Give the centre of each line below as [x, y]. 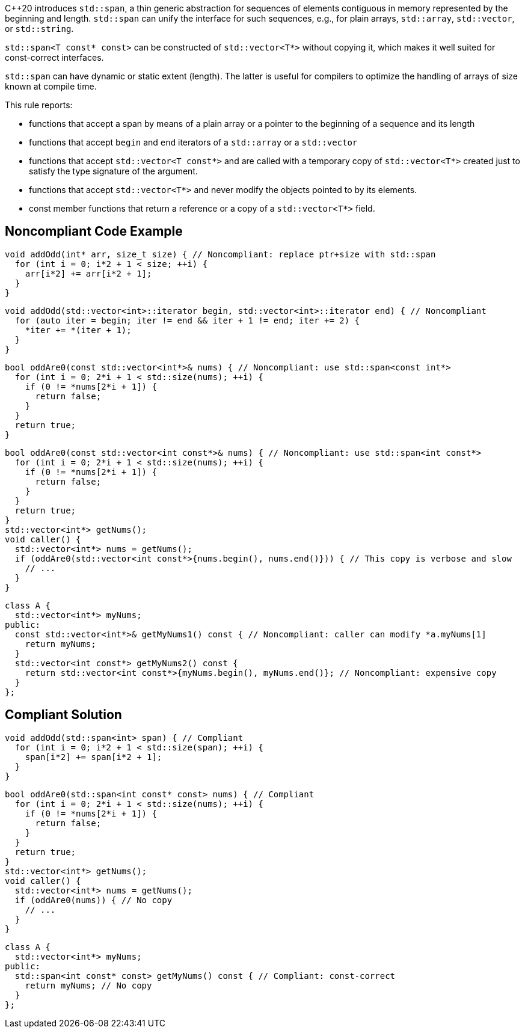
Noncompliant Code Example [94, 231]
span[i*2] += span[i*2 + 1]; [94, 757]
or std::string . [39, 29]
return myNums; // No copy [88, 985]
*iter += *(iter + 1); [78, 330]
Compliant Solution [63, 715]
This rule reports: [39, 105]
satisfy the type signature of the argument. [113, 171]
